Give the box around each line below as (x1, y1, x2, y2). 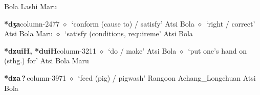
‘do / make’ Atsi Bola (108, 45, 177, 56)
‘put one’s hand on (188, 45, 247, 56)
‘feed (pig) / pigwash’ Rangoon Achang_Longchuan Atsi (78, 72, 256, 83)
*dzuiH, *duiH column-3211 (4, 45, 96, 56)
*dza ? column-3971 (4, 72, 67, 83)
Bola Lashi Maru (4, 1, 57, 11)
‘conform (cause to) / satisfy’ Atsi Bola (71, 18, 194, 29)
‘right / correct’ (206, 18, 255, 29)
